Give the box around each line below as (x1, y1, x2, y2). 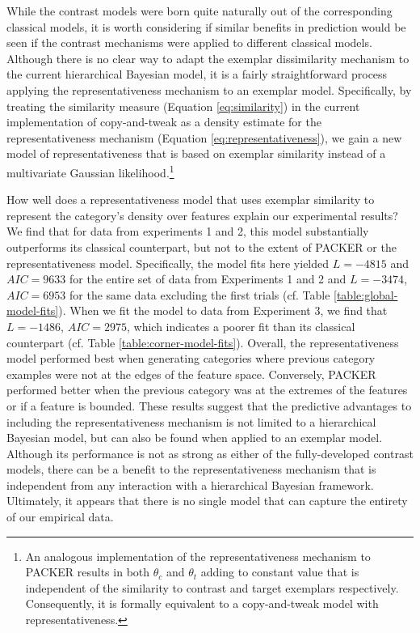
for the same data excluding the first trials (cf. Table (69, 286, 330, 303)
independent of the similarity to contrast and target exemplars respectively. (25, 579, 399, 596)
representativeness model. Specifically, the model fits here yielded (6, 254, 330, 271)
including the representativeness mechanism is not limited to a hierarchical (6, 413, 376, 430)
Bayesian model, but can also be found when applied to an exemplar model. (6, 429, 383, 446)
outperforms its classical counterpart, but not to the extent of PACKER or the (6, 238, 397, 255)
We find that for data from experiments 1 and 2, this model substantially (6, 223, 369, 240)
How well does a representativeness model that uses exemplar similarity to (6, 191, 375, 208)
